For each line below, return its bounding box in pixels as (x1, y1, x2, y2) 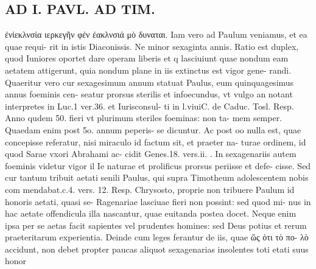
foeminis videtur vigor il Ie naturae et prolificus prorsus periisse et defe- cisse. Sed (5, 159, 311, 172)
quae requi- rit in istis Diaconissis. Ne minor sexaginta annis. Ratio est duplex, (5, 40, 299, 52)
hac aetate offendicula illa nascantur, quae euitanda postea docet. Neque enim (5, 207, 297, 220)
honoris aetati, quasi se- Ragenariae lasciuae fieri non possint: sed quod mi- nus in (5, 195, 311, 208)
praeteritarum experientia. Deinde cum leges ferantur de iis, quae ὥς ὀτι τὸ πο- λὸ (5, 231, 309, 243)
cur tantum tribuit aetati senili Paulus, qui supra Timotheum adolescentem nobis (5, 171, 309, 184)
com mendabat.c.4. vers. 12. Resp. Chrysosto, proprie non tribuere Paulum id (5, 183, 295, 195)
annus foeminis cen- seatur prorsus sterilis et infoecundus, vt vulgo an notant (5, 88, 293, 100)
